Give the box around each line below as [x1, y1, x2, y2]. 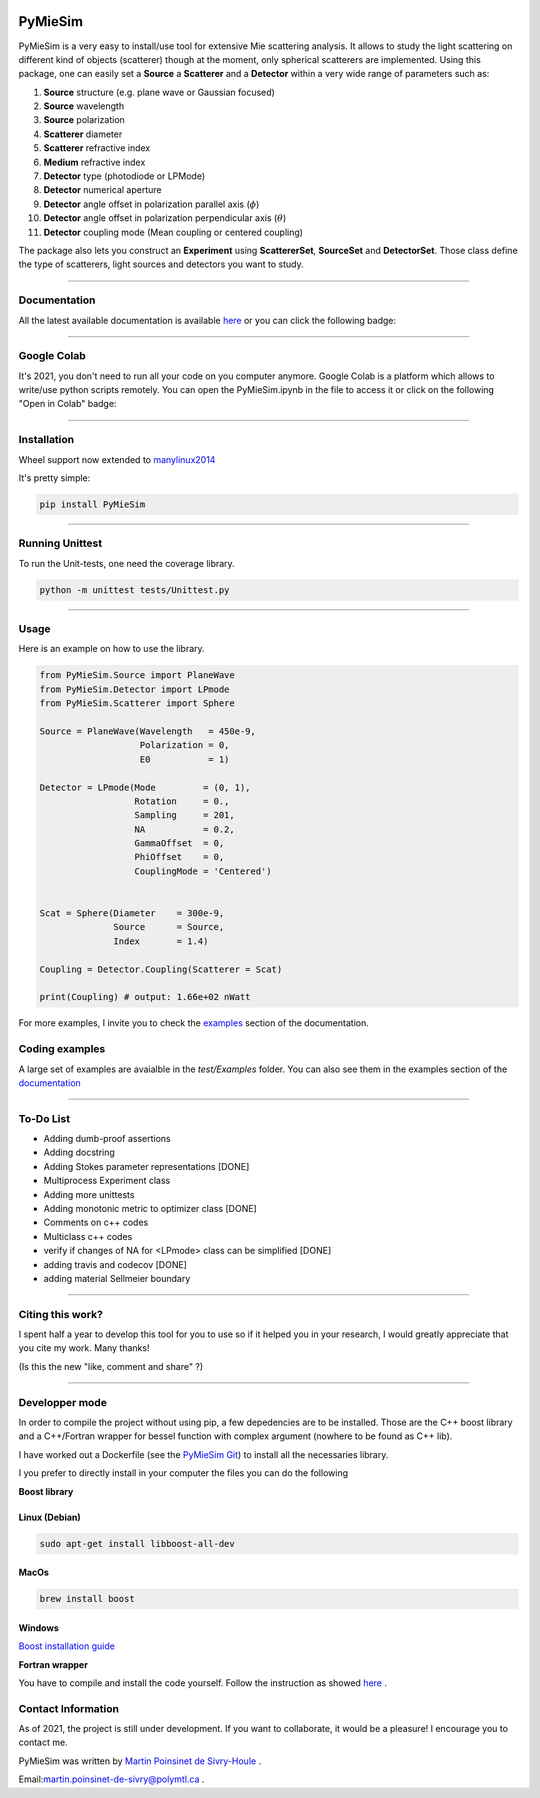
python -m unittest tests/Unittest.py [39, 584, 230, 595]
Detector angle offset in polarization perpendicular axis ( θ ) [43, 212, 287, 224]
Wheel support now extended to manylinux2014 [18, 453, 216, 465]
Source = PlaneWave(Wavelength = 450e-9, [39, 725, 257, 737]
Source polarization [43, 114, 125, 126]
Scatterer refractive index [43, 142, 151, 154]
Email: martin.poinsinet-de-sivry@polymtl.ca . [18, 1773, 205, 1785]
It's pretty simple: [18, 471, 91, 484]
